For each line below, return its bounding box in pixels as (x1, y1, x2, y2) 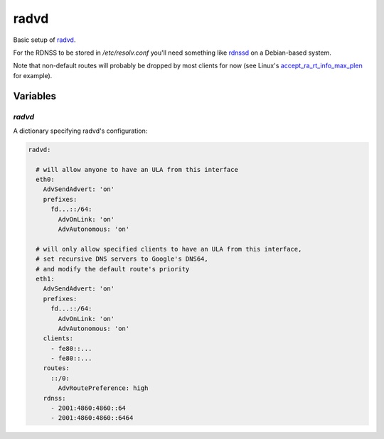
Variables (13, 90, 57, 102)
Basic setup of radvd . (13, 36, 76, 44)
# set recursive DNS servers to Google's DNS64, (36, 255, 209, 263)
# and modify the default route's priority (36, 265, 190, 273)
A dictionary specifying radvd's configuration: (13, 126, 148, 135)
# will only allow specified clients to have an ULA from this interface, (36, 245, 302, 253)
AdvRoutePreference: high (58, 384, 149, 392)
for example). (13, 71, 53, 80)
